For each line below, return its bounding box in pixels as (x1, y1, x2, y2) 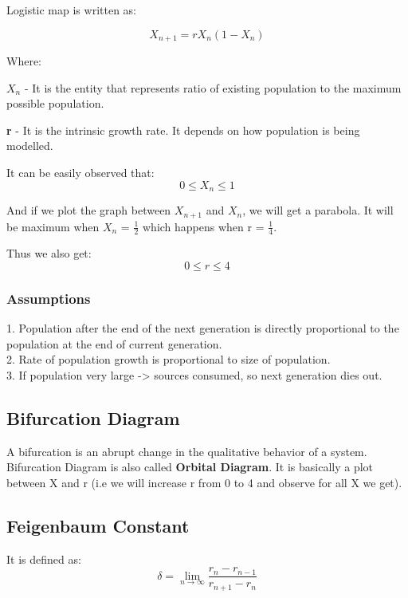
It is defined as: (6, 550, 81, 567)
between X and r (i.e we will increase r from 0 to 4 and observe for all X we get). (6, 474, 402, 490)
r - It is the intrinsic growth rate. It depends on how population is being (6, 121, 360, 138)
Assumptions (6, 288, 91, 308)
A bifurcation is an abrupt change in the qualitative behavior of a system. (6, 443, 367, 459)
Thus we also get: (6, 245, 92, 262)
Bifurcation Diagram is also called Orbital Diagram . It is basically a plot (6, 458, 374, 475)
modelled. (6, 137, 53, 154)
